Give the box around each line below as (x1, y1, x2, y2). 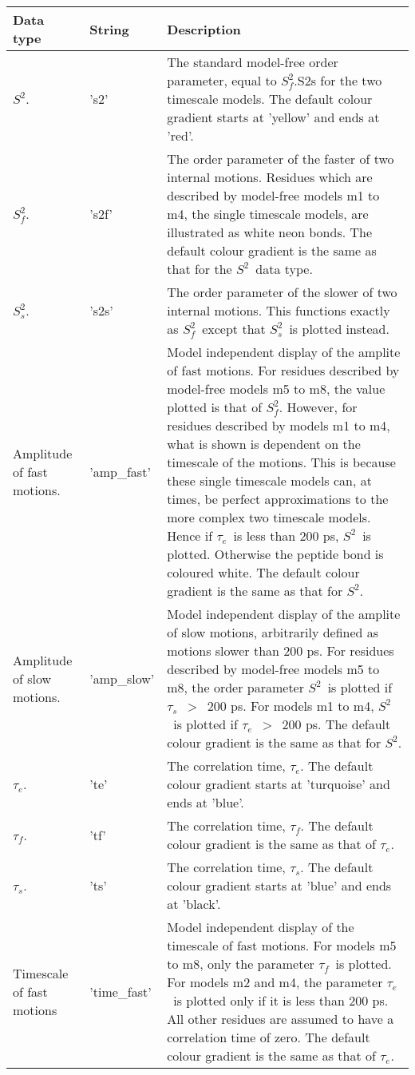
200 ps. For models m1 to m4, (207, 696, 374, 715)
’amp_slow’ (89, 668, 155, 688)
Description (167, 19, 241, 38)
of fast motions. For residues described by (167, 361, 400, 379)
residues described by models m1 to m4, (167, 416, 390, 434)
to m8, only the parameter (167, 954, 314, 973)
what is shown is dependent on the (167, 434, 361, 453)
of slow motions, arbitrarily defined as (167, 623, 379, 641)
